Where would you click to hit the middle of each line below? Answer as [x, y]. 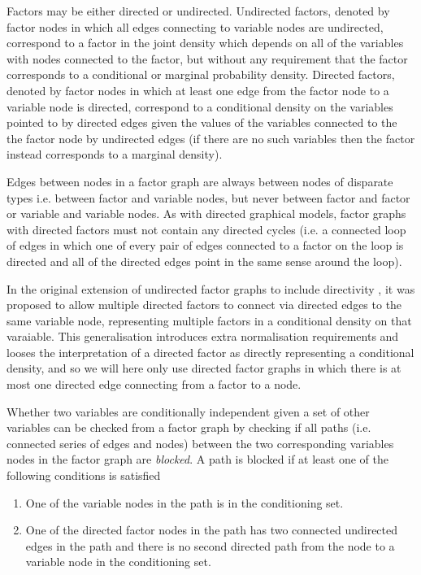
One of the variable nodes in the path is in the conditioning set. [184, 502]
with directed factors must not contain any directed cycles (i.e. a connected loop [206, 229]
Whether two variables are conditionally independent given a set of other [188, 411]
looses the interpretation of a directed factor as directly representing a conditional [210, 352]
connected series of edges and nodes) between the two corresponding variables [200, 443]
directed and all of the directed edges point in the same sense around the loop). [204, 261]
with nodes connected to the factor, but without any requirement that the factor [207, 58]
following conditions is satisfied [84, 475]
